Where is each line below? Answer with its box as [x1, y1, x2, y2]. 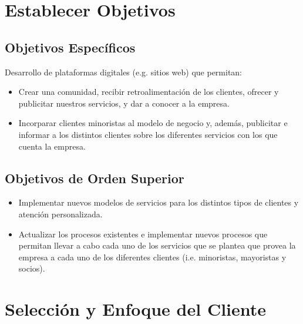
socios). [18, 262, 45, 275]
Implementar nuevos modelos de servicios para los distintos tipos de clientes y [18, 196, 299, 209]
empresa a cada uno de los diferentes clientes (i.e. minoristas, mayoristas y [18, 250, 287, 263]
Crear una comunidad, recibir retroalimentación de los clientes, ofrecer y [18, 85, 279, 98]
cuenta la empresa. [18, 140, 86, 152]
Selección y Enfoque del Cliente [5, 297, 267, 321]
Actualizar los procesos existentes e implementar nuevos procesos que [18, 227, 268, 240]
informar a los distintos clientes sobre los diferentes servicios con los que [18, 128, 278, 140]
